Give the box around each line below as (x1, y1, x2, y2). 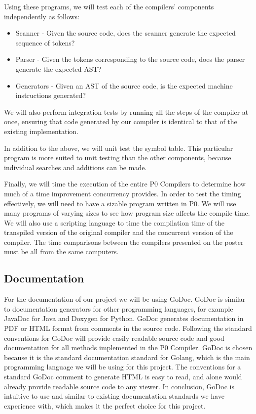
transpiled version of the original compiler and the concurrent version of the (4, 227, 233, 237)
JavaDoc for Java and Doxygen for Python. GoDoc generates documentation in (4, 313, 244, 323)
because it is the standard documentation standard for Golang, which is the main (4, 352, 250, 362)
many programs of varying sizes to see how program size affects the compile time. (4, 208, 250, 218)
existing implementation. (4, 126, 78, 136)
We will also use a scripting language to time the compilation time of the (4, 217, 225, 228)
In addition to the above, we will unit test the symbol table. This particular (4, 142, 233, 153)
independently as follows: (4, 11, 80, 21)
